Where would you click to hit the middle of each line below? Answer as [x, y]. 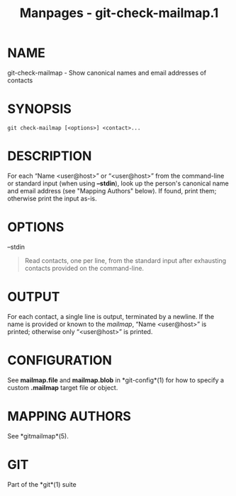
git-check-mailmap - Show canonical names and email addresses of [107, 72]
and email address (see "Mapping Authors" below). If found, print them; [112, 190]
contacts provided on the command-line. [84, 268]
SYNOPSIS [40, 109]
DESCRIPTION [50, 156]
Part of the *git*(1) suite [42, 484]
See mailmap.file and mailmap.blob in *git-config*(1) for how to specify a [116, 380]
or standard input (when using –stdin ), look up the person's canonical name [118, 183]
